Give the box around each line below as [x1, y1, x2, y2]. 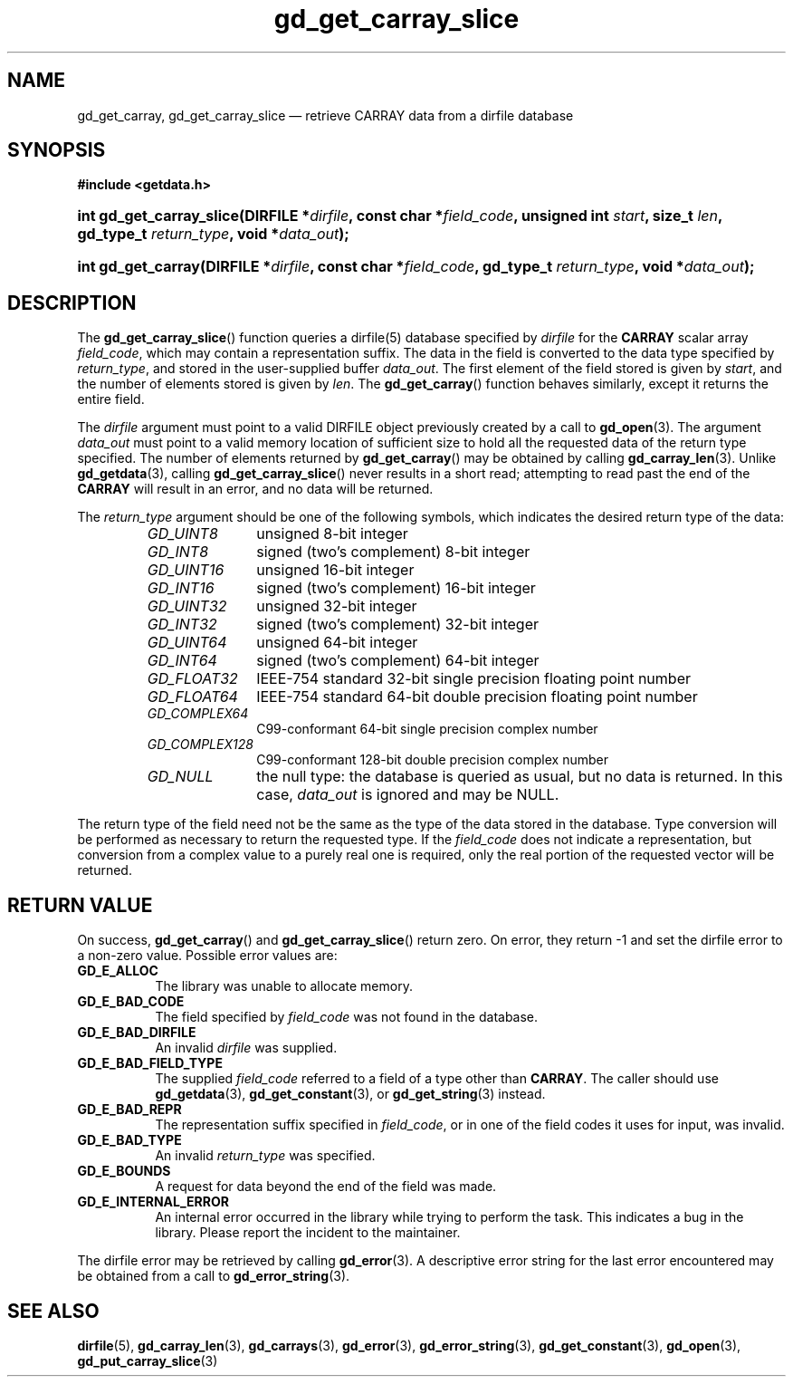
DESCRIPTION [7, 291, 137, 314]
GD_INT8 [147, 543, 209, 562]
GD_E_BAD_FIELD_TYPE [77, 1055, 223, 1072]
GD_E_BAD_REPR [77, 1101, 182, 1118]
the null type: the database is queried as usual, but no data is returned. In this [256, 767, 783, 786]
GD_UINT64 [147, 633, 227, 652]
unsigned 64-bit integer [256, 633, 418, 652]
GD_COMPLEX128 [147, 736, 253, 753]
